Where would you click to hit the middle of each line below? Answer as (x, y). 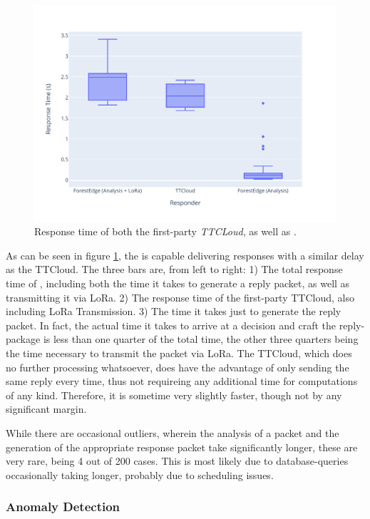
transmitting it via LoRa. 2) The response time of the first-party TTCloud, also (180, 297)
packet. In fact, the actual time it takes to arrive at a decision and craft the (171, 325)
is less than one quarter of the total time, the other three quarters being (201, 339)
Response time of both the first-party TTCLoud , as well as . (165, 231)
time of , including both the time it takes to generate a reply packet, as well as (178, 283)
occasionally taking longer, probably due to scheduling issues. (140, 474)
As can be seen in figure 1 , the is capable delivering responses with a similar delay (185, 255)
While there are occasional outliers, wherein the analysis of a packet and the (173, 432)
